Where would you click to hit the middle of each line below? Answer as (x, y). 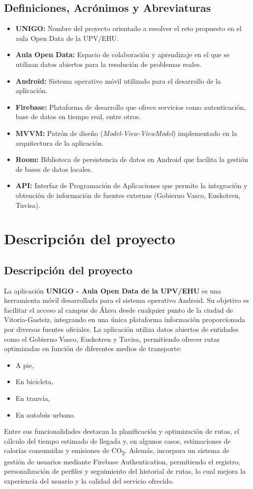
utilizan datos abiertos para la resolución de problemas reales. (109, 64)
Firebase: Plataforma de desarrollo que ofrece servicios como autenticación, (131, 107)
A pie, (25, 365)
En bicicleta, (34, 381)
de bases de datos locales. (54, 169)
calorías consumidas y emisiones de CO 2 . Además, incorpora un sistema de (117, 451)
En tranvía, (33, 398)
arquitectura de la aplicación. (60, 143)
